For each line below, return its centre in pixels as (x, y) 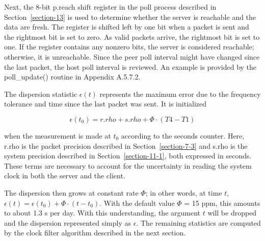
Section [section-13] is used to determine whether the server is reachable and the (130, 17)
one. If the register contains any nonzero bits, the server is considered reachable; (129, 47)
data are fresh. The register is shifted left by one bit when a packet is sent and (127, 27)
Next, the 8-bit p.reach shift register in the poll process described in (110, 7)
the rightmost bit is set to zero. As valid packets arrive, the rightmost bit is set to (132, 36)
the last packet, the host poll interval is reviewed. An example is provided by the (130, 66)
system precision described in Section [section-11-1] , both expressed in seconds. (128, 156)
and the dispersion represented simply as (68, 222)
